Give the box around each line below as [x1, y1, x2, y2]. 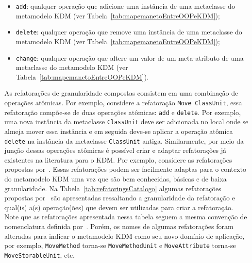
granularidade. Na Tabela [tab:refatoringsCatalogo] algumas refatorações [4, 183, 221, 193]
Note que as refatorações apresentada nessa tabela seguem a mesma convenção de [4, 212, 247, 222]
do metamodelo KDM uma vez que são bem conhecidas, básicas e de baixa [4, 173, 227, 183]
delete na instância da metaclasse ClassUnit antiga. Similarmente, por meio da [4, 135, 244, 146]
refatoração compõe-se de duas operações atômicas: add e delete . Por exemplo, [4, 107, 241, 117]
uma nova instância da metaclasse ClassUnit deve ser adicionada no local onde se [4, 116, 249, 127]
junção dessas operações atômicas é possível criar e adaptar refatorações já [4, 145, 226, 155]
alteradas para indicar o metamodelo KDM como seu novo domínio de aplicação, [4, 230, 245, 241]
